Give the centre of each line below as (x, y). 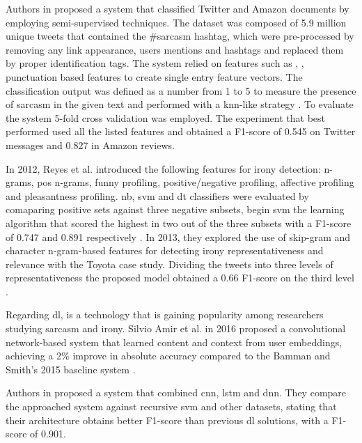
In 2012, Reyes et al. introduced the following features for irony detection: (163, 168)
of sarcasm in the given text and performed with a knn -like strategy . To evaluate (180, 104)
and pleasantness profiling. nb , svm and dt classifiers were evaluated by (157, 195)
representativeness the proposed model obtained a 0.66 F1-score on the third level (180, 278)
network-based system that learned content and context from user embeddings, (174, 342)
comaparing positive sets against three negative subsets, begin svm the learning (175, 209)
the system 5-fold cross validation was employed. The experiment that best (165, 117)
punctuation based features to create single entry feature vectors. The (154, 76)
